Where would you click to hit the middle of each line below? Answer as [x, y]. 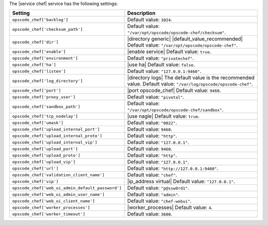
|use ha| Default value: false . [161, 65]
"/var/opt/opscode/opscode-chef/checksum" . [177, 32]
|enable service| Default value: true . [169, 52]
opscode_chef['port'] [37, 90]
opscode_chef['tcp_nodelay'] [45, 116]
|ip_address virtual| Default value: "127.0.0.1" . [181, 181]
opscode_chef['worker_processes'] [51, 207]
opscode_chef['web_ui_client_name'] [54, 201]
